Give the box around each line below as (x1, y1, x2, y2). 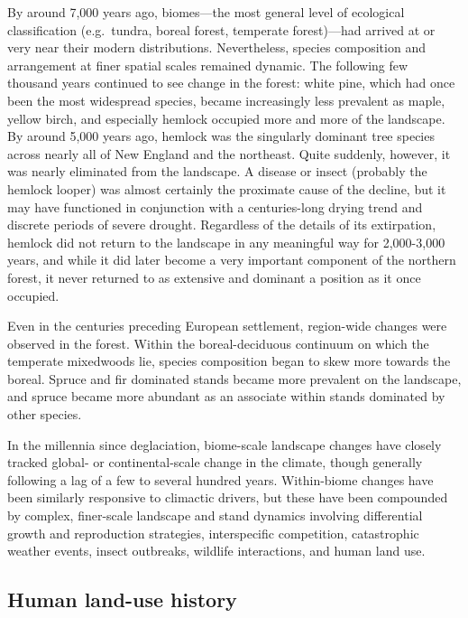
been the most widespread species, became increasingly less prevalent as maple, (7, 90, 445, 109)
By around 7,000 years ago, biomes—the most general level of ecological (7, 3, 405, 21)
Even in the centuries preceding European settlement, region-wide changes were (7, 316, 447, 335)
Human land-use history (7, 585, 237, 613)
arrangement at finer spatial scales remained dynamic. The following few (7, 55, 408, 74)
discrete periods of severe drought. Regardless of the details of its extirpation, (7, 215, 436, 234)
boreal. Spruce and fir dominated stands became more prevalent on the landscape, (7, 369, 462, 388)
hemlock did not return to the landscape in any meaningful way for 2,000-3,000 (7, 232, 445, 251)
